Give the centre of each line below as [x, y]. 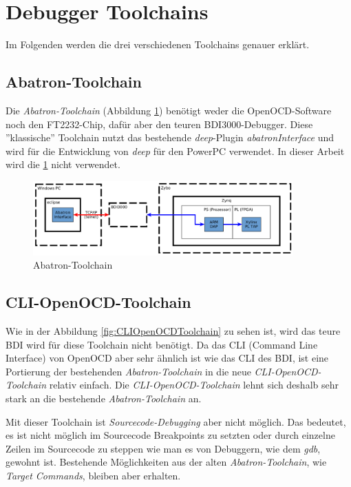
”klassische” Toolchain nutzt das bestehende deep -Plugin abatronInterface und [170, 137]
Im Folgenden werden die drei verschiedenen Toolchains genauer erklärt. [158, 44]
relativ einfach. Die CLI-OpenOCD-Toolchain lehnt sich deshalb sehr [194, 385]
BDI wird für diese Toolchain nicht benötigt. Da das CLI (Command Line [162, 344]
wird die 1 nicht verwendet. [63, 164]
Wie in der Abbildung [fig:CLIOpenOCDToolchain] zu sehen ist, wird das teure [173, 331]
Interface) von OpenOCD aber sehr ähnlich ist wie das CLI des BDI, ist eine [167, 358]
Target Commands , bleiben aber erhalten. [93, 475]
